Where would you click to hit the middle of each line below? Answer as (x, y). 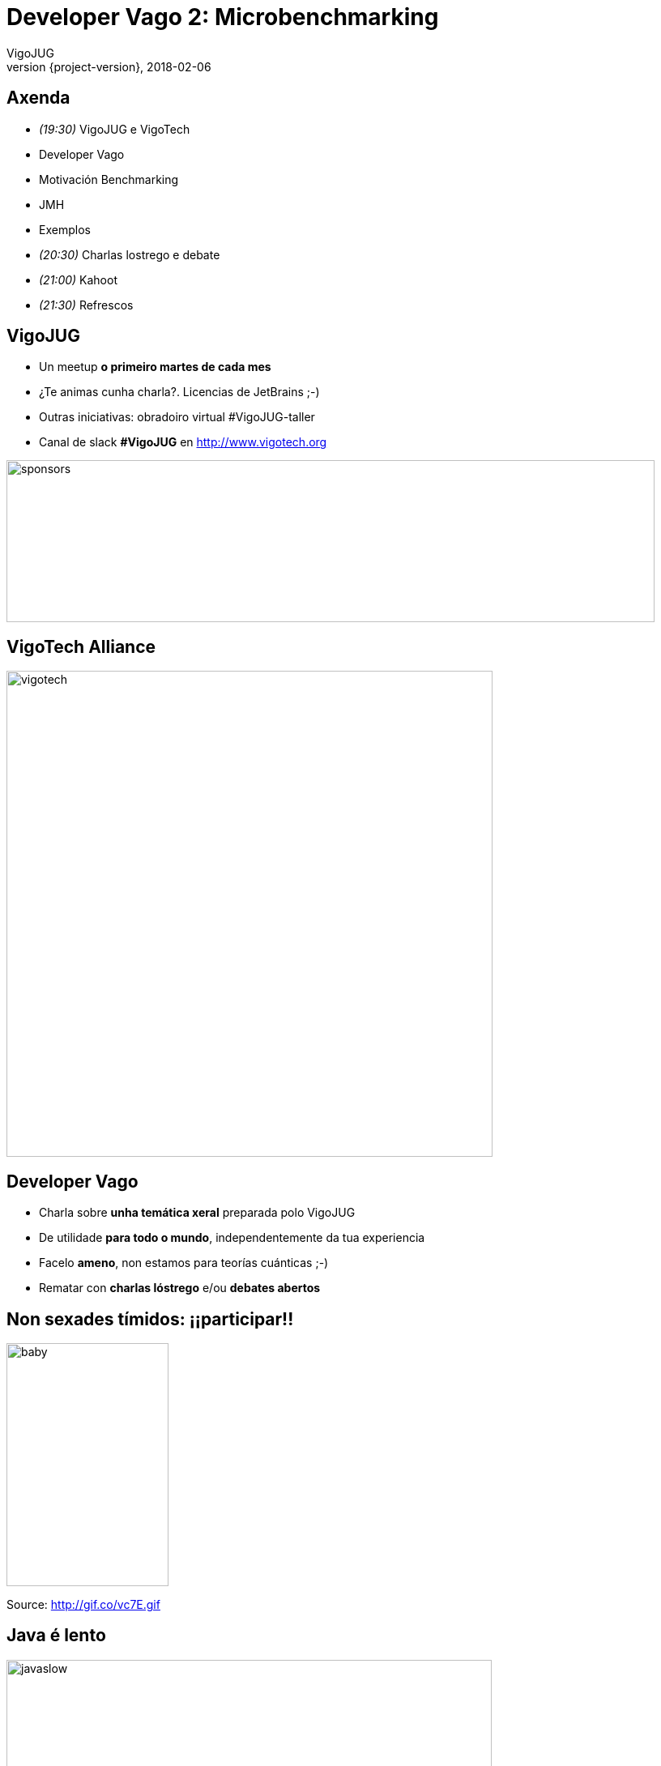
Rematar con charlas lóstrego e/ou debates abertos (180, 1288)
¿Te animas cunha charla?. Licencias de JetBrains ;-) (179, 392)
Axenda (38, 98)
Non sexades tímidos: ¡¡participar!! (150, 1319)
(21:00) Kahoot (78, 279)
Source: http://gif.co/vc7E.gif (83, 1604)
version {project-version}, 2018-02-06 (109, 66)
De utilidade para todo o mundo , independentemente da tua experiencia (232, 1238)
